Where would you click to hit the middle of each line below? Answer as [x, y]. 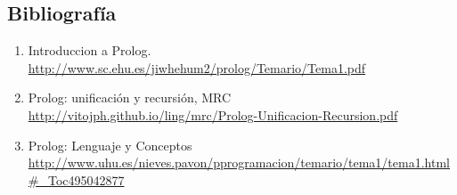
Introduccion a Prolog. [90, 50]
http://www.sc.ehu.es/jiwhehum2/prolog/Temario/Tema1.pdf [197, 67]
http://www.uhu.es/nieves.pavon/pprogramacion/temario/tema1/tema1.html [239, 162]
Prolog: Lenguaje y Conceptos [110, 145]
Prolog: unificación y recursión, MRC [130, 97]
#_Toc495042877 [76, 179]
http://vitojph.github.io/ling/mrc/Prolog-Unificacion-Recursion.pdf [213, 114]
